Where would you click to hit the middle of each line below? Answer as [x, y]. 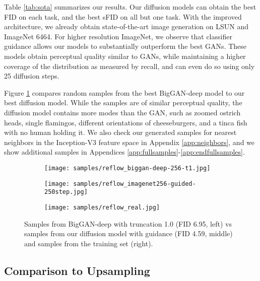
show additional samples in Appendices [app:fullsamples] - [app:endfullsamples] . [124, 152]
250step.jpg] [66, 192]
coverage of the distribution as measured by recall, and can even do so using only [129, 66]
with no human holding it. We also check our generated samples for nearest [120, 132]
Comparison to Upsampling [77, 270]
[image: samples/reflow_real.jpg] [102, 207]
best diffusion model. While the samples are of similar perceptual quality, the [123, 102]
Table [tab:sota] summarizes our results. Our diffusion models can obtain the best [130, 7]
